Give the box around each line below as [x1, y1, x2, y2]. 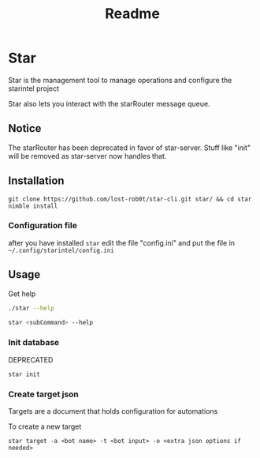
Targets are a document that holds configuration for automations [8, 407, 218, 416]
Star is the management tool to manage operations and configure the [8, 75, 232, 84]
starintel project [8, 84, 60, 93]
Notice [8, 122, 42, 135]
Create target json [8, 389, 79, 400]
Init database [8, 337, 60, 348]
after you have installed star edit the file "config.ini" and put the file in [8, 238, 235, 247]
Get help [8, 289, 36, 298]
